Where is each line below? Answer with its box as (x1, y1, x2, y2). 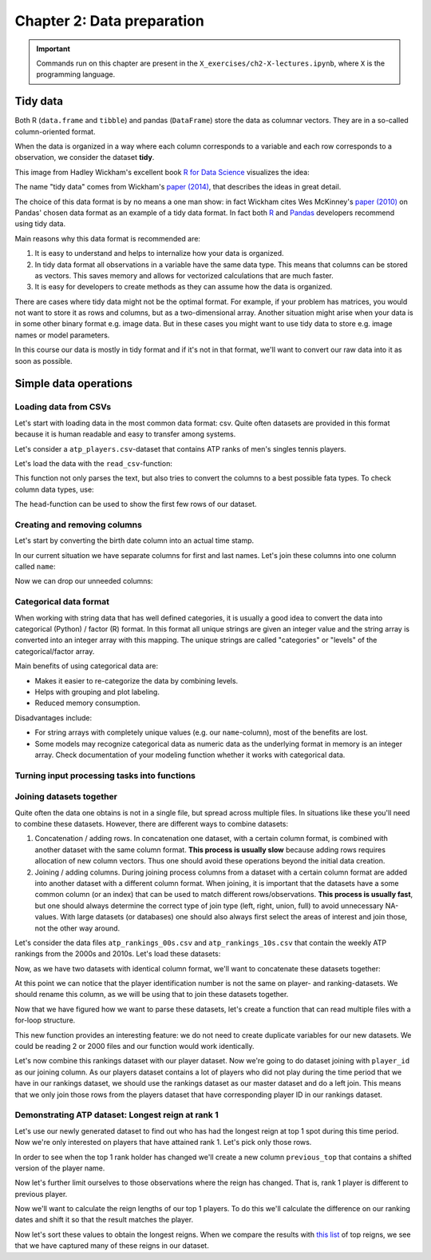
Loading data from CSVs (14, 401, 112, 413)
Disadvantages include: (14, 712, 92, 723)
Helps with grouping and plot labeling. (34, 687, 160, 696)
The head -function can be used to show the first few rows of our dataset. (14, 500, 257, 509)
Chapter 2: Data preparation (14, 12, 205, 30)
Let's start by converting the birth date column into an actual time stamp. (14, 536, 255, 545)
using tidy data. (14, 219, 66, 229)
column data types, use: (14, 484, 95, 494)
